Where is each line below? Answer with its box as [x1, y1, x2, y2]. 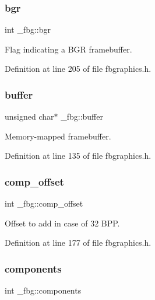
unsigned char [5, 110, 54, 123]
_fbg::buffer [61, 110, 103, 123]
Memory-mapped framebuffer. [5, 130, 111, 142]
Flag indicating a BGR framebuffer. [5, 43, 132, 55]
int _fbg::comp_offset [5, 197, 83, 210]
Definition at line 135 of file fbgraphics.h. [5, 149, 152, 162]
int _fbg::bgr [5, 23, 51, 36]
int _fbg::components [5, 284, 82, 296]
